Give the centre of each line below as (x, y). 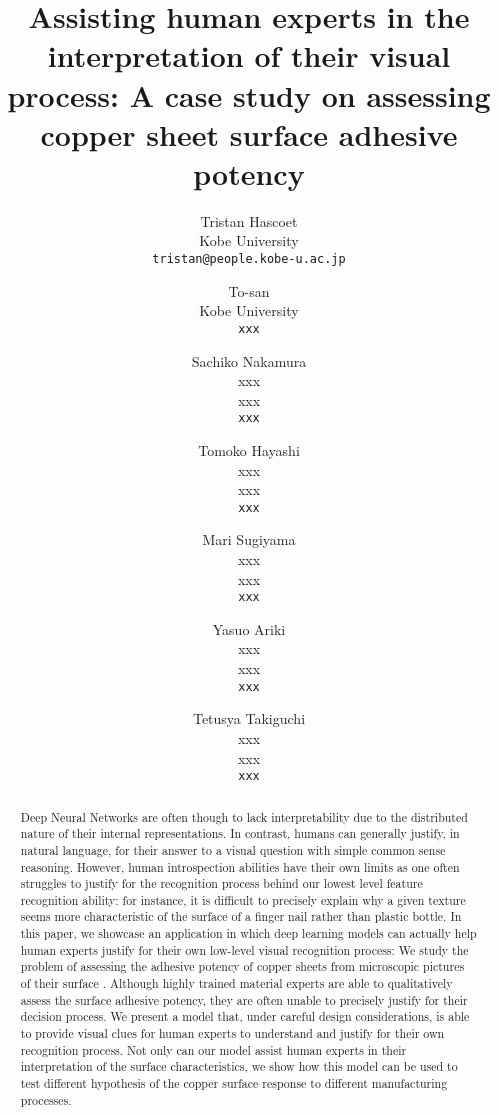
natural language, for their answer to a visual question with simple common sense (233, 849)
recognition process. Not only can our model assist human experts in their (213, 1049)
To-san (249, 290)
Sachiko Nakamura (249, 360)
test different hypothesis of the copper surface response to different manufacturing (234, 1083)
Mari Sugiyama (249, 539)
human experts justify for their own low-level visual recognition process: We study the (244, 949)
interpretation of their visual (249, 55)
